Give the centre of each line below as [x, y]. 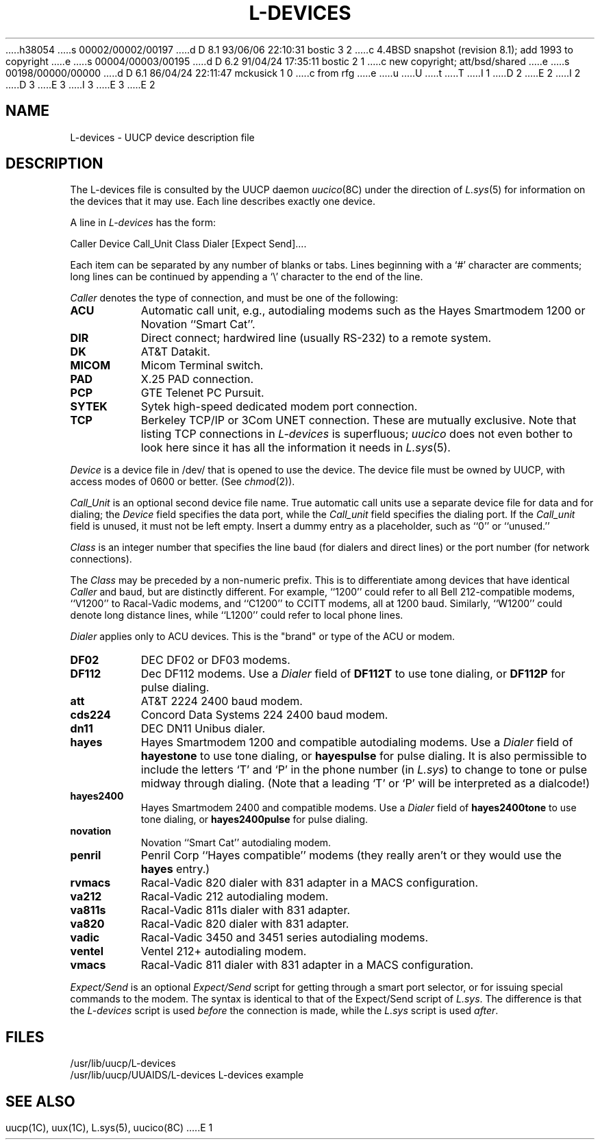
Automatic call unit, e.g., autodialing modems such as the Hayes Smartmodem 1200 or [363, 311]
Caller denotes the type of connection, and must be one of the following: [234, 298]
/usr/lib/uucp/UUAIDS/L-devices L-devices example [187, 1075]
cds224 [90, 715]
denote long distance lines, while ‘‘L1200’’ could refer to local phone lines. [237, 615]
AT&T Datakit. [175, 352]
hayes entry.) [175, 869]
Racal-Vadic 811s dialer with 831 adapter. [246, 910]
